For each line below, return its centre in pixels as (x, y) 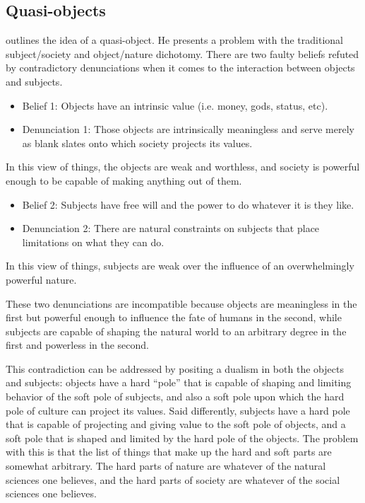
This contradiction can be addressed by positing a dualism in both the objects (175, 368)
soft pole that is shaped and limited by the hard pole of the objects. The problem (182, 438)
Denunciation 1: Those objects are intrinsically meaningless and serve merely (188, 129)
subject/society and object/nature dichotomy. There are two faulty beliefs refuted (182, 53)
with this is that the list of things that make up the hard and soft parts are (169, 452)
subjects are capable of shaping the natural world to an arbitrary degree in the (176, 331)
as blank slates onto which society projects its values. (137, 143)
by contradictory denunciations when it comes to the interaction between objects (180, 68)
